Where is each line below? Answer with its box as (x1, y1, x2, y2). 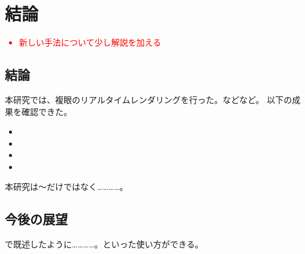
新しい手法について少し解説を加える (19, 36, 161, 49)
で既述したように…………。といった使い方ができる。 (5, 238, 204, 250)
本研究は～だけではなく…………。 (5, 180, 128, 193)
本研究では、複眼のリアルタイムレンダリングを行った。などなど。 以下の (5, 93, 292, 105)
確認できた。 (21, 105, 72, 117)
